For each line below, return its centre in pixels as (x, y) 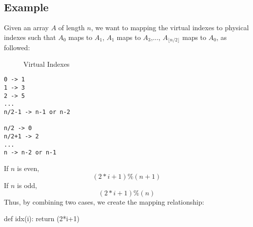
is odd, (27, 185)
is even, (28, 168)
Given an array (26, 28)
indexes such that (30, 37)
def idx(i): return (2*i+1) (42, 218)
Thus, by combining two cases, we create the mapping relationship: (104, 202)
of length (71, 28)
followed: (17, 47)
